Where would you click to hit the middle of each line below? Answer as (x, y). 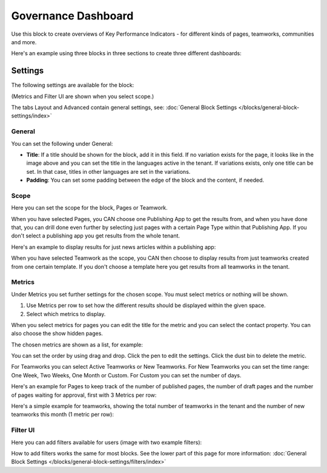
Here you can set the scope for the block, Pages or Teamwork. (89, 208)
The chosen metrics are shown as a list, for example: (77, 345)
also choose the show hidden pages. (57, 334)
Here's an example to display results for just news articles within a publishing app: (114, 247)
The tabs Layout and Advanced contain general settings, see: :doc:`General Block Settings (124, 107)
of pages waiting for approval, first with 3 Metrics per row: (84, 395)
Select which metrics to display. (66, 314)
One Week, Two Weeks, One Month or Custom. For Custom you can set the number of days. (126, 375)
